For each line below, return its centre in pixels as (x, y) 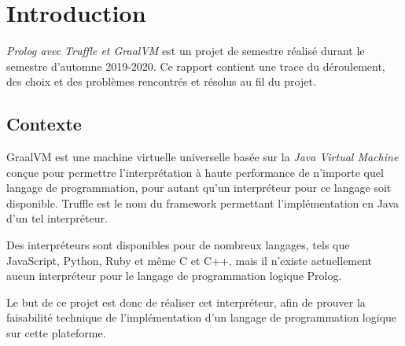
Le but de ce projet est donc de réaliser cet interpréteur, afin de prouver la (186, 302)
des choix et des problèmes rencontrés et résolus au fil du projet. (161, 81)
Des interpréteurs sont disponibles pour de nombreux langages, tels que (178, 245)
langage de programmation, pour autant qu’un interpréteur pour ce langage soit (199, 188)
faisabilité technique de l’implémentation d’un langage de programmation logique (202, 317)
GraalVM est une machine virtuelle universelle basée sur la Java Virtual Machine (202, 157)
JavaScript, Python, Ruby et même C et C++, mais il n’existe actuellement (190, 260)
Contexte (44, 124)
